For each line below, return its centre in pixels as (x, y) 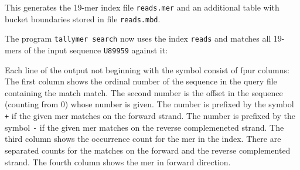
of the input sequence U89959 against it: (96, 50)
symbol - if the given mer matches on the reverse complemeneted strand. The (144, 127)
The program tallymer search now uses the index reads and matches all (138, 38)
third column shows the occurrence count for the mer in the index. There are (143, 139)
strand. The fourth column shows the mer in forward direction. (118, 161)
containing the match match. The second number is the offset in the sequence (144, 92)
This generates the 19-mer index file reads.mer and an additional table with (142, 7)
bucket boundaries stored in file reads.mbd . (83, 18)
